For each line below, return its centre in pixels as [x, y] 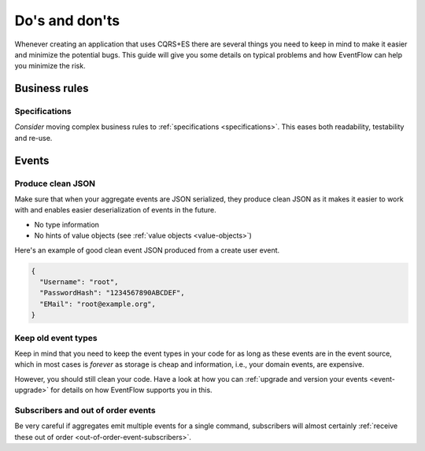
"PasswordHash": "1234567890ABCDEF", [112, 293]
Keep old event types [56, 338]
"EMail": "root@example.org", [98, 304]
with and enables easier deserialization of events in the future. [115, 210]
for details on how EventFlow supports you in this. [131, 390]
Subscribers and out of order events [85, 410]
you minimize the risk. [50, 66]
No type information [67, 224]
